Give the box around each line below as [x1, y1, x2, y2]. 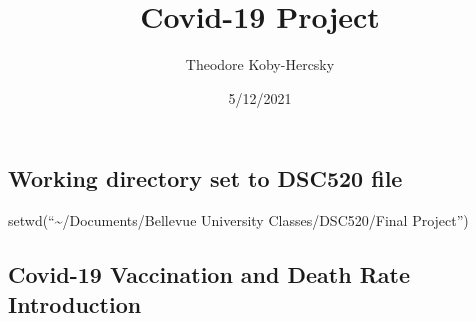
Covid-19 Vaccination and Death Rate [8, 259, 410, 290]
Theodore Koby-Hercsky [185, 54, 335, 75]
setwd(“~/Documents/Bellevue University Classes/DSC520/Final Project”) [8, 210, 469, 231]
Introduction [8, 288, 142, 319]
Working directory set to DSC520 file [8, 163, 403, 194]
